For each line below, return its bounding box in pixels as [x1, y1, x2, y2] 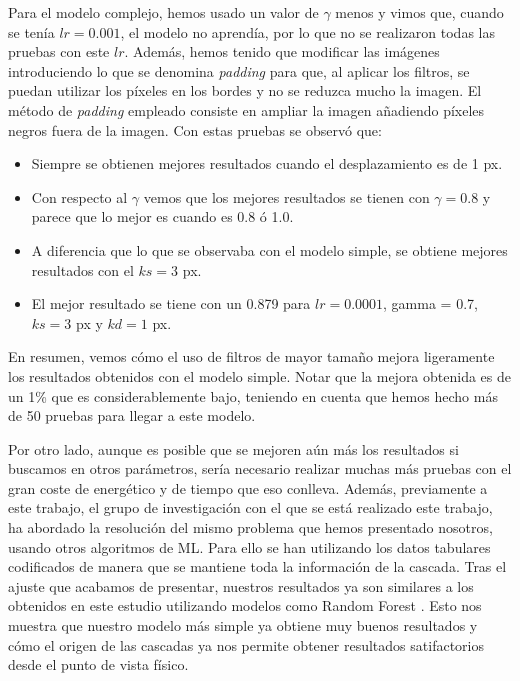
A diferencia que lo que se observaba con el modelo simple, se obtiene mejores [31, 239, 508, 260]
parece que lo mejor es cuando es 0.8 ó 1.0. [31, 206, 294, 227]
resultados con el [31, 259, 134, 280]
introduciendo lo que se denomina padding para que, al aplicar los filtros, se [8, 60, 470, 81]
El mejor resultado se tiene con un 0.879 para [31, 293, 311, 314]
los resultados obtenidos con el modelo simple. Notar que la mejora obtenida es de [8, 365, 511, 386]
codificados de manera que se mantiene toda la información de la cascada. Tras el [8, 556, 507, 577]
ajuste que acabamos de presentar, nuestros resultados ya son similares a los [8, 575, 474, 596]
